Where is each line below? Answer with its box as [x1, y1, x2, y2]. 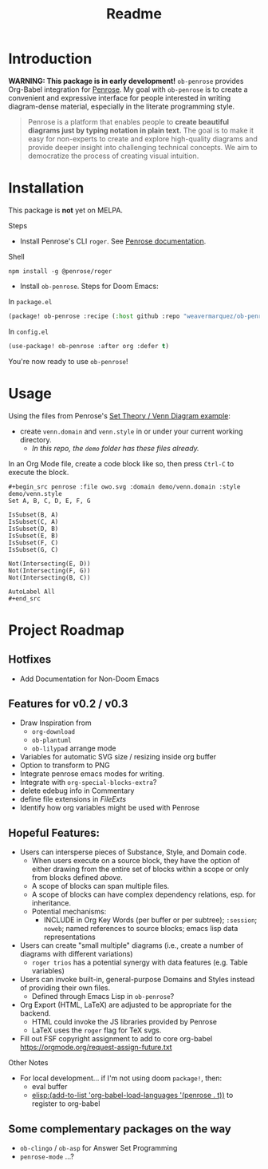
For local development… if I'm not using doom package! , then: [19, 1073, 222, 1083]
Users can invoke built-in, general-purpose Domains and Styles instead [19, 975, 255, 985]
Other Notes [8, 1058, 49, 1068]
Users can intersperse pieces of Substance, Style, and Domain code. [19, 847, 247, 857]
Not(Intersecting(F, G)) [8, 566, 91, 575]
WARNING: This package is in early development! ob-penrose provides [8, 76, 244, 85]
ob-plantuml [31, 736, 72, 745]
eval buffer [31, 1082, 68, 1092]
